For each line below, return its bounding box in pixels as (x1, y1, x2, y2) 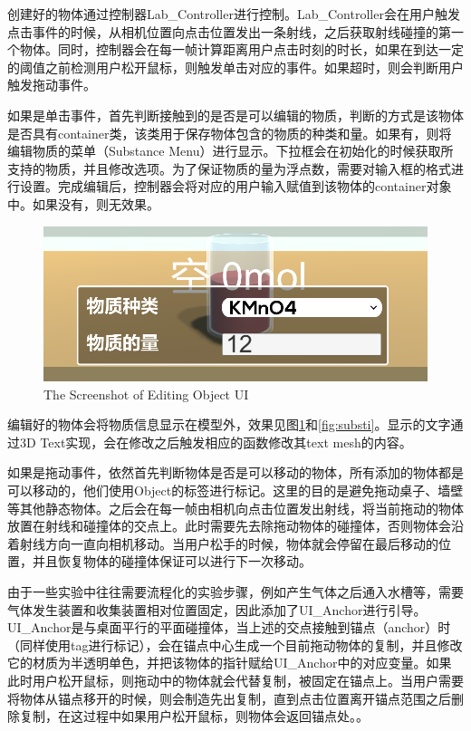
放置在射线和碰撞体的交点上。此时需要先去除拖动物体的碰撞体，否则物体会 (7, 516, 451, 535)
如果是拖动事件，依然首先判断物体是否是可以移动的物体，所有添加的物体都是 (7, 463, 464, 482)
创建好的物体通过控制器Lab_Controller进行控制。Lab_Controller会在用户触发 (7, 5, 460, 23)
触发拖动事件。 (7, 75, 96, 94)
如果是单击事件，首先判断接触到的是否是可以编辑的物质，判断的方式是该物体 (7, 105, 464, 124)
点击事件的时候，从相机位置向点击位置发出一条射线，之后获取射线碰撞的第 (7, 22, 451, 41)
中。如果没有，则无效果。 (7, 194, 159, 213)
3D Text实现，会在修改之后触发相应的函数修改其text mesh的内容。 (19, 432, 412, 451)
